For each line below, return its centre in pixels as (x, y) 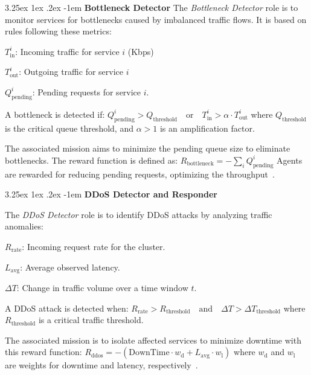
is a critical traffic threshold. (91, 320)
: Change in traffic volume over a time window (102, 287)
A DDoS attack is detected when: (67, 308)
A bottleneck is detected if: (55, 114)
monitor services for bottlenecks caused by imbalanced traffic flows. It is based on (156, 19)
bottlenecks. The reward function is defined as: (91, 160)
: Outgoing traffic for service (71, 72)
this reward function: (43, 352)
